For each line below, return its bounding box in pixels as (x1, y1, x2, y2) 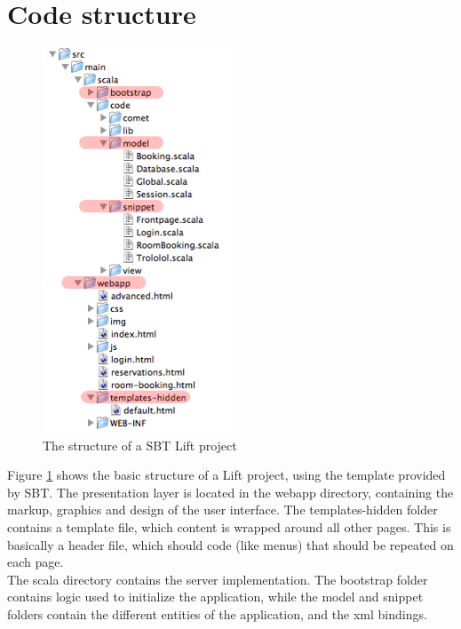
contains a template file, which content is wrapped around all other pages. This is (7, 518, 451, 537)
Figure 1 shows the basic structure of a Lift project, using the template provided (7, 466, 446, 484)
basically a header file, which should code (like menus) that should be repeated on (7, 535, 454, 553)
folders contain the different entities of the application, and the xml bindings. (7, 605, 427, 623)
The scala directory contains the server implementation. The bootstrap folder (7, 569, 428, 588)
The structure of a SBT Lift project (43, 435, 237, 454)
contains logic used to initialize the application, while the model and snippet (7, 587, 424, 606)
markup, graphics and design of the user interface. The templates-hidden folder (7, 500, 438, 519)
